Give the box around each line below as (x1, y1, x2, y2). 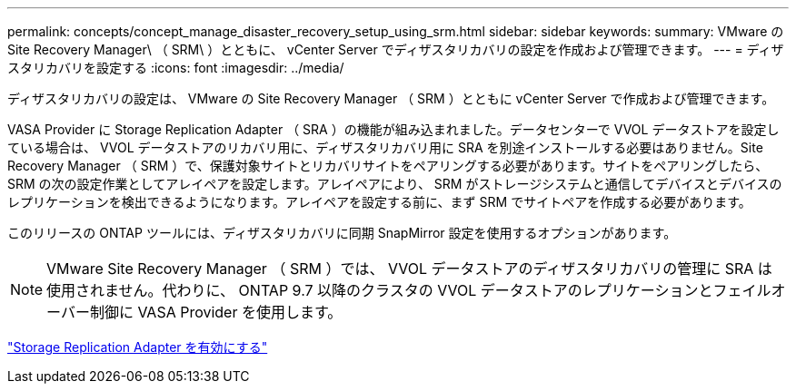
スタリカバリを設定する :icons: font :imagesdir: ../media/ (7, 60, 344, 75)
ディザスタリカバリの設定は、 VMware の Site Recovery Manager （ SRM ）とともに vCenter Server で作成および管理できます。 (7, 91, 775, 106)
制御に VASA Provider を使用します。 (89, 303, 343, 321)
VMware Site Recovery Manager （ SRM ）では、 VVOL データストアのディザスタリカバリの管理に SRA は (46, 259, 772, 278)
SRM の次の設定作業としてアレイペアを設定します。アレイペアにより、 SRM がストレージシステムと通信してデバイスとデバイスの (7, 176, 782, 191)
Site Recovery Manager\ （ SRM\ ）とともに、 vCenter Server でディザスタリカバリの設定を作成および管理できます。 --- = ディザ (7, 42, 784, 57)
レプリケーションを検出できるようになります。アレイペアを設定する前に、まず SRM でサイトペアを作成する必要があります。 (7, 194, 751, 210)
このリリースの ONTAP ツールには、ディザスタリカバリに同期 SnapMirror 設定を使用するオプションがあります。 (7, 225, 677, 240)
